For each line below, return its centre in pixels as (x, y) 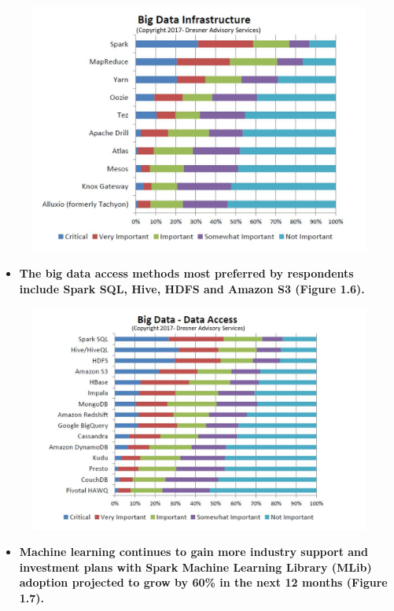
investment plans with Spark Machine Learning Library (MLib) (195, 567)
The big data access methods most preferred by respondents (186, 273)
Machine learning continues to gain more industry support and (193, 552)
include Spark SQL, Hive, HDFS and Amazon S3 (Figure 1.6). (192, 288)
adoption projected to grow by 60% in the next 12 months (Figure (203, 582)
